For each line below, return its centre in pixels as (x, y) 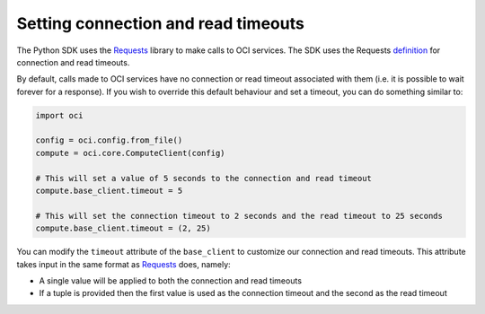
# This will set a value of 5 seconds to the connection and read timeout (204, 178)
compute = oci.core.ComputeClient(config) (130, 153)
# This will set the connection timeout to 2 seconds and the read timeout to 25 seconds (239, 216)
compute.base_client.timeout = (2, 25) (123, 228)
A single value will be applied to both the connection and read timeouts (171, 280)
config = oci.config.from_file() (109, 140)
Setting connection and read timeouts (160, 23)
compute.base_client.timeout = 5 (109, 191)
